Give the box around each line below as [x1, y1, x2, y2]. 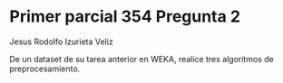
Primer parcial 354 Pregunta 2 [9, 6, 241, 27]
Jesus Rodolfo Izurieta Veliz [9, 36, 113, 47]
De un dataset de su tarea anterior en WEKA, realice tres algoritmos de [9, 53, 274, 64]
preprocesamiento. [9, 63, 81, 74]
